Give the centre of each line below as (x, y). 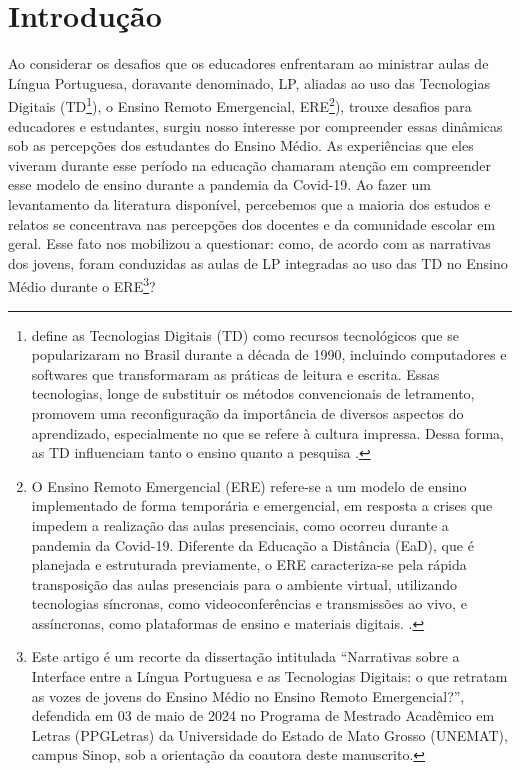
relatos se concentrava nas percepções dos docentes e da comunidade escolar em (252, 223)
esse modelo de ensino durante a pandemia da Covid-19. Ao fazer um (219, 184)
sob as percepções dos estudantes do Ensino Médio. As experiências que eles (241, 145)
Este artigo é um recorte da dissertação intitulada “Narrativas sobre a (245, 656)
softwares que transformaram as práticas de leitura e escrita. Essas (235, 373)
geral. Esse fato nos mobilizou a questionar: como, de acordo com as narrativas (249, 243)
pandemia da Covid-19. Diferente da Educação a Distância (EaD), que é (252, 544)
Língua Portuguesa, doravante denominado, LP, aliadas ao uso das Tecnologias (249, 82)
